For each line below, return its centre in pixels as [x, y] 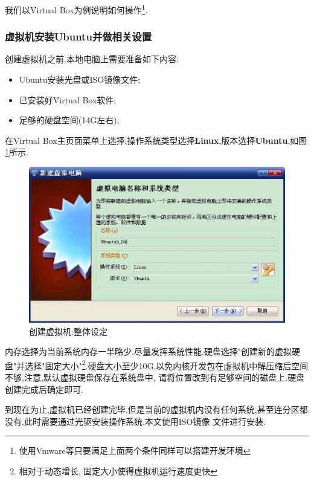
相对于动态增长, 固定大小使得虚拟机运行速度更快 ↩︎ [118, 470]
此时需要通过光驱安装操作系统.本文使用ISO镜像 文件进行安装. [145, 421]
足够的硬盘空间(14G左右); [69, 120]
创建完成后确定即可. [44, 389]
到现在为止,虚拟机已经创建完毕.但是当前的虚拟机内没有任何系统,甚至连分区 [152, 409]
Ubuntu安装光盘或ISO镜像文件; [80, 79]
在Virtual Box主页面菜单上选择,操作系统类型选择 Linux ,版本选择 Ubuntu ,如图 [156, 140]
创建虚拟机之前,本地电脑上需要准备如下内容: [92, 59]
